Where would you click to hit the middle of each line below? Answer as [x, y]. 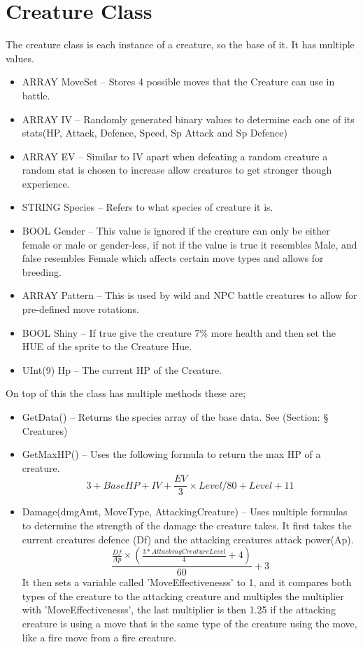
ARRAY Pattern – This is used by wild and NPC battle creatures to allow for [190, 295]
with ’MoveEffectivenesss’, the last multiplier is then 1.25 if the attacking [179, 610]
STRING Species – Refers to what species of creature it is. [148, 207]
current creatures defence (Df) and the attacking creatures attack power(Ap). [188, 539]
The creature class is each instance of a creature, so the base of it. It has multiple [180, 44]
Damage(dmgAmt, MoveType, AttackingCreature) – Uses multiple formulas [185, 512]
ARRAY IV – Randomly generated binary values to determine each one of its [188, 119]
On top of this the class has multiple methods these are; [126, 393]
